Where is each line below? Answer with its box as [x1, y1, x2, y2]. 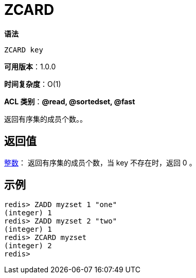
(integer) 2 [4, 242, 52, 250]
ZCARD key [4, 45, 43, 54]
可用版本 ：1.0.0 [4, 62, 56, 71]
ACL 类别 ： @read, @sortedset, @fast [4, 97, 135, 106]
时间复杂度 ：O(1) [4, 79, 61, 88]
